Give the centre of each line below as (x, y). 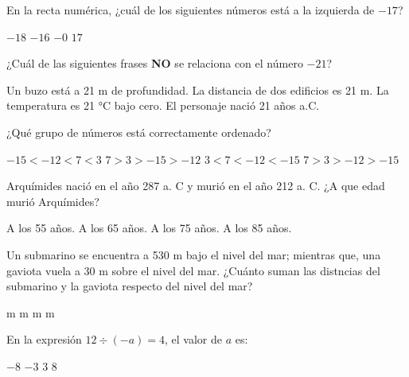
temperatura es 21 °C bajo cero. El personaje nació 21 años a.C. (163, 105)
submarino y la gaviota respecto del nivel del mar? (130, 286)
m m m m (31, 312)
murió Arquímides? (53, 201)
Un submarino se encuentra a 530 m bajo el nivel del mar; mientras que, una (194, 254)
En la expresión (44, 339)
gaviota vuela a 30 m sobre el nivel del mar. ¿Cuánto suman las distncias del (193, 270)
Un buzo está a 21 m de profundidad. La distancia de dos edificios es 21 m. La (198, 89)
